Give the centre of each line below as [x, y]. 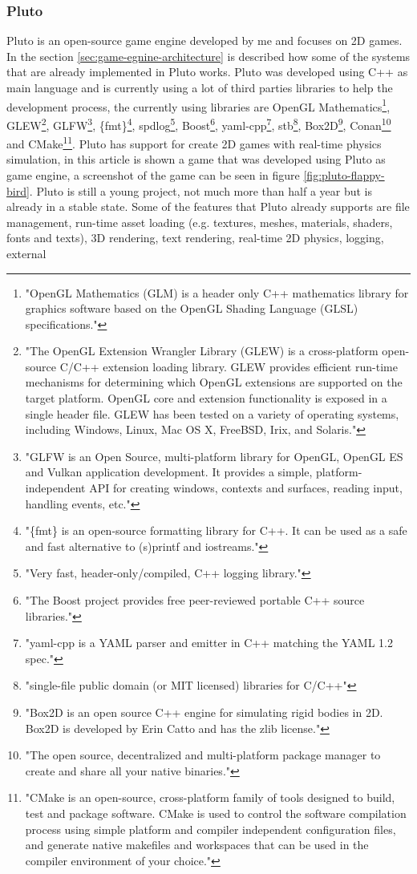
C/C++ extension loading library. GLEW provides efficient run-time [229, 366]
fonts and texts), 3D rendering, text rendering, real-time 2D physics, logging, [195, 238]
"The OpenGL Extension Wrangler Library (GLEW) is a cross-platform [202, 351]
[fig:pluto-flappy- [344, 174]
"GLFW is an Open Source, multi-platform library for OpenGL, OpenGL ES [214, 456]
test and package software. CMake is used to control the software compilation [216, 813]
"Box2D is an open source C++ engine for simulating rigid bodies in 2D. [204, 712]
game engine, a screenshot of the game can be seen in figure [153, 174]
